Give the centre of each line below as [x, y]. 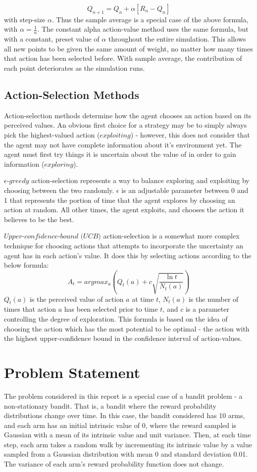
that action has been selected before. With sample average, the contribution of [123, 58]
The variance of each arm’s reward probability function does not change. [114, 464]
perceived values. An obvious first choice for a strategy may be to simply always [126, 125]
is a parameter [207, 309]
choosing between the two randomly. [59, 190]
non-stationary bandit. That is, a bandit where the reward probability [110, 405]
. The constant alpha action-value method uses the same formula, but [143, 29]
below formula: [26, 265]
